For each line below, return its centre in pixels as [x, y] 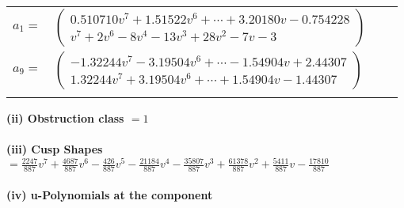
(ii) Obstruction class [65, 118]
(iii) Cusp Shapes [55, 149]
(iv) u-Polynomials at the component [110, 194]
